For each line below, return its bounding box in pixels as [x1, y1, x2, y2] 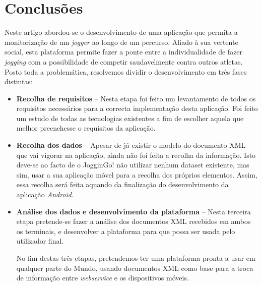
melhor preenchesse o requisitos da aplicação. [16, 123, 156, 133]
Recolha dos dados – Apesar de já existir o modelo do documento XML [16, 140, 246, 150]
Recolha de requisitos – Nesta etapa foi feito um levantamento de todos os [16, 93, 256, 103]
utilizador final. [16, 236, 64, 246]
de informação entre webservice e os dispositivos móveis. [16, 272, 189, 283]
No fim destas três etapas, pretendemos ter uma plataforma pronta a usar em [16, 253, 255, 263]
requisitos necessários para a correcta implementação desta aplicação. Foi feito [16, 103, 258, 113]
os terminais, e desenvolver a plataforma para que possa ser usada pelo [16, 225, 235, 236]
